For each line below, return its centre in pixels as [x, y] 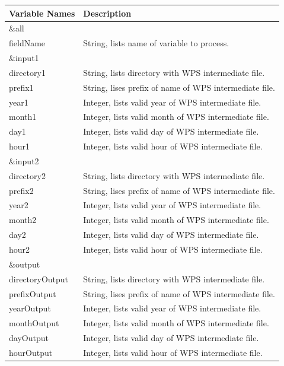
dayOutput [29, 338]
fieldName [27, 43]
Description [107, 13]
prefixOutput [33, 293]
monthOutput [34, 323]
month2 [23, 220]
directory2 [27, 175]
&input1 [24, 58]
